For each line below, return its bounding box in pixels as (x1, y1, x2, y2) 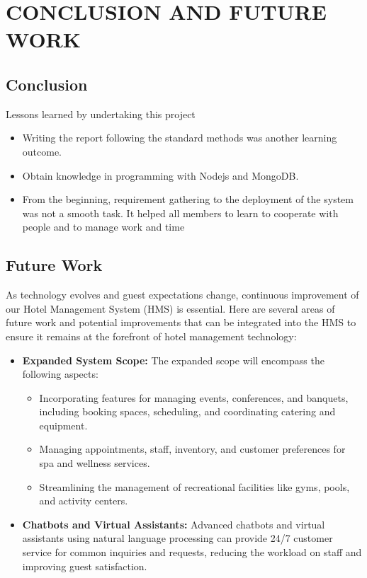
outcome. (22, 144, 62, 158)
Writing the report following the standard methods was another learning (22, 130, 337, 145)
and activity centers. (39, 493, 128, 508)
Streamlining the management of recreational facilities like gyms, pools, (39, 479, 350, 494)
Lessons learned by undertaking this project (6, 106, 196, 121)
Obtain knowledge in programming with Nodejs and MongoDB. (22, 168, 299, 183)
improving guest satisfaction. (22, 558, 147, 573)
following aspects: (22, 366, 98, 381)
